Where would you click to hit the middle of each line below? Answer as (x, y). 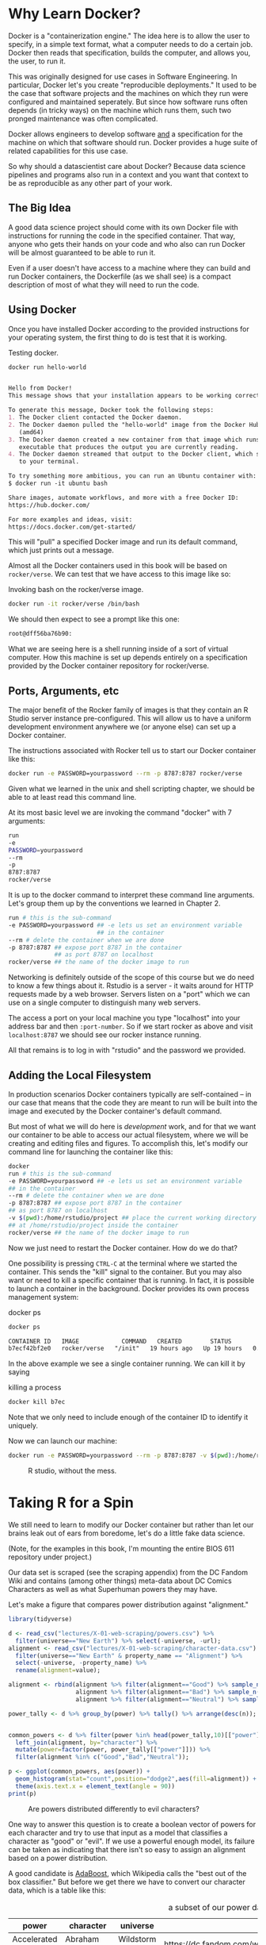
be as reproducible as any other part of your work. (90, 183)
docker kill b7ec (37, 1402)
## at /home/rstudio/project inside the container (93, 1225)
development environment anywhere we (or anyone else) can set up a (122, 726)
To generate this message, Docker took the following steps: (111, 410)
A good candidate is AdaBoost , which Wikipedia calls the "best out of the (127, 1873)
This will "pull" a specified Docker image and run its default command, (123, 542)
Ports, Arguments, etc (64, 691)
